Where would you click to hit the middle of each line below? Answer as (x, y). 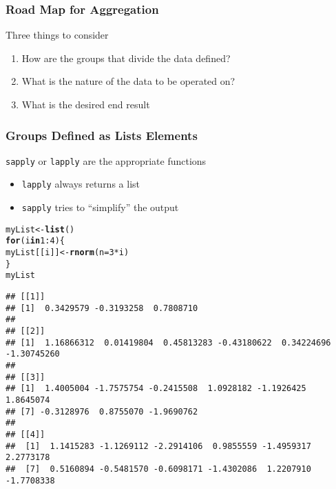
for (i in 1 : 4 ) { (35, 241)
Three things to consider (57, 35)
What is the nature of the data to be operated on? (128, 81)
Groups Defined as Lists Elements (102, 135)
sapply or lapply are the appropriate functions (106, 160)
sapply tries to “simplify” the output (100, 207)
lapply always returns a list (81, 184)
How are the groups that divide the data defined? (126, 58)
